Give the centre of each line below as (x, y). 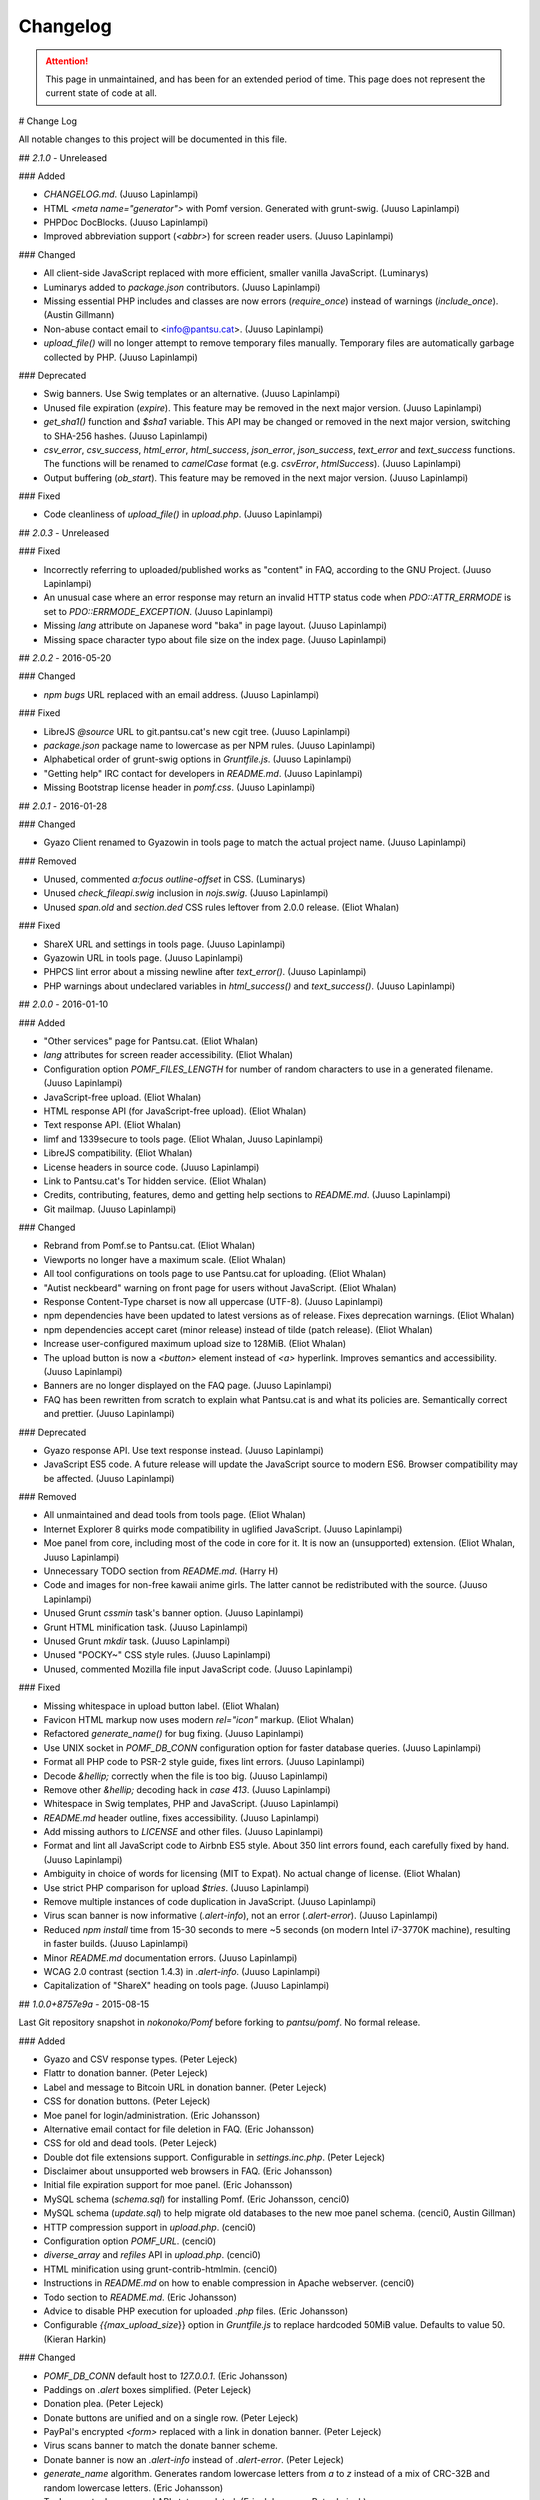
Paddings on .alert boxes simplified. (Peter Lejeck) (147, 2389)
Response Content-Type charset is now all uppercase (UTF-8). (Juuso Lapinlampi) (213, 1302)
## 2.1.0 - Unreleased (63, 157)
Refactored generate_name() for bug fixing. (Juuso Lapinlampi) (173, 1734)
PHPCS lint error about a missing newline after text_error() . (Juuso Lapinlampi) (205, 972)
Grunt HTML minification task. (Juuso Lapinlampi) (146, 1627)
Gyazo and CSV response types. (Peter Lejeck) (140, 2059)
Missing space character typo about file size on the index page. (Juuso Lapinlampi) (215, 639)
